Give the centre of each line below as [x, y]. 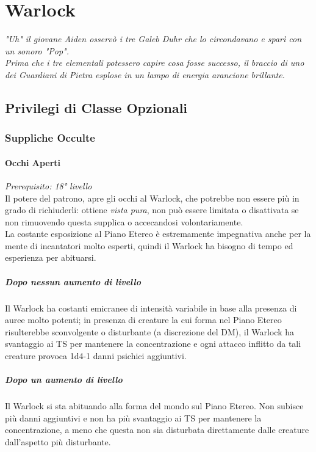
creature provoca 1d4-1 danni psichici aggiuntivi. [96, 356]
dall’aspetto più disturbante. [58, 441]
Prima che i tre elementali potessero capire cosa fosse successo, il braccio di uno [155, 63]
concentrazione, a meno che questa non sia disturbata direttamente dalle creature [157, 430]
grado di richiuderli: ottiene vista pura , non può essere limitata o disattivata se [152, 210]
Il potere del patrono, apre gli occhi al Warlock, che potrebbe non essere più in [152, 198]
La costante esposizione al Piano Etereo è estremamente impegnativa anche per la [158, 234]
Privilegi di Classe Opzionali [96, 107]
